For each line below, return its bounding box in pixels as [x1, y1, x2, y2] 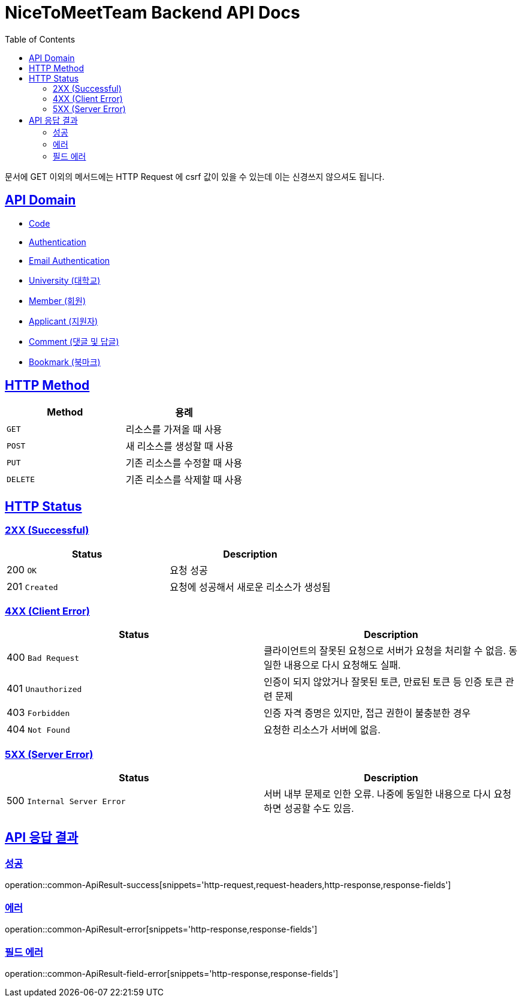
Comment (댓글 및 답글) [29, 336, 119, 347]
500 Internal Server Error [7, 795, 126, 807]
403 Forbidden [7, 706, 70, 719]
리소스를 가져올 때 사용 [125, 423, 222, 436]
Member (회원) [29, 295, 86, 306]
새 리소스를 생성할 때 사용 [125, 440, 234, 453]
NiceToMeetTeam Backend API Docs [5, 2, 300, 23]
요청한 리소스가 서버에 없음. [264, 724, 381, 736]
